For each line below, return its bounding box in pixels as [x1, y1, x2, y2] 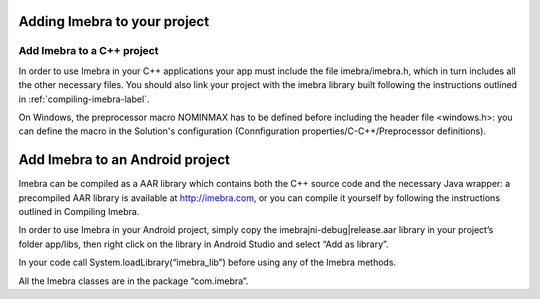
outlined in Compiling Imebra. [18, 206, 140, 218]
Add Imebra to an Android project [18, 151, 230, 169]
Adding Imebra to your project [18, 13, 210, 30]
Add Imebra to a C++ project [18, 44, 159, 58]
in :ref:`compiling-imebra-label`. [18, 93, 150, 105]
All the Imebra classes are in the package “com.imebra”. [18, 275, 249, 287]
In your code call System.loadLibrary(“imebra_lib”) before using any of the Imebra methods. [18, 256, 397, 269]
